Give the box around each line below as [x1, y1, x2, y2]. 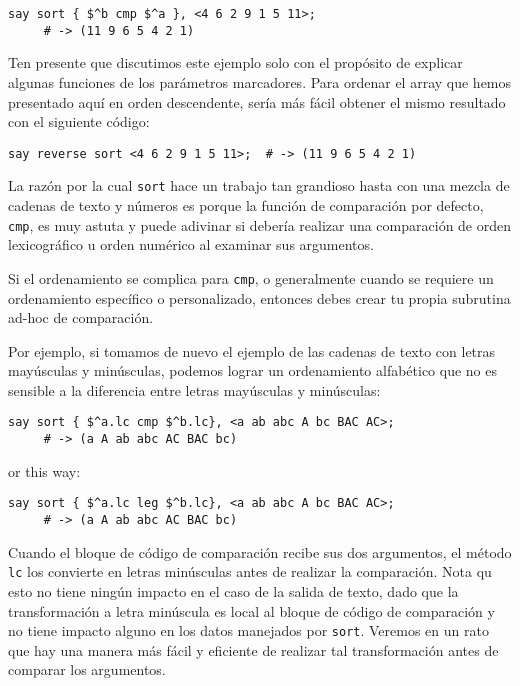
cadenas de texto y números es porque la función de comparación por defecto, [8, 195, 484, 215]
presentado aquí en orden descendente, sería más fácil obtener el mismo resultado [8, 91, 506, 112]
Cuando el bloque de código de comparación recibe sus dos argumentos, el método [8, 541, 512, 562]
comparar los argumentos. [8, 659, 166, 680]
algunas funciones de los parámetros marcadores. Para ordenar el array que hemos [8, 71, 512, 92]
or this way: [8, 460, 81, 481]
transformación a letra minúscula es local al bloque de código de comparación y [8, 600, 495, 621]
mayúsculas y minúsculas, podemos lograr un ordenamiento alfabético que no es [8, 360, 498, 381]
